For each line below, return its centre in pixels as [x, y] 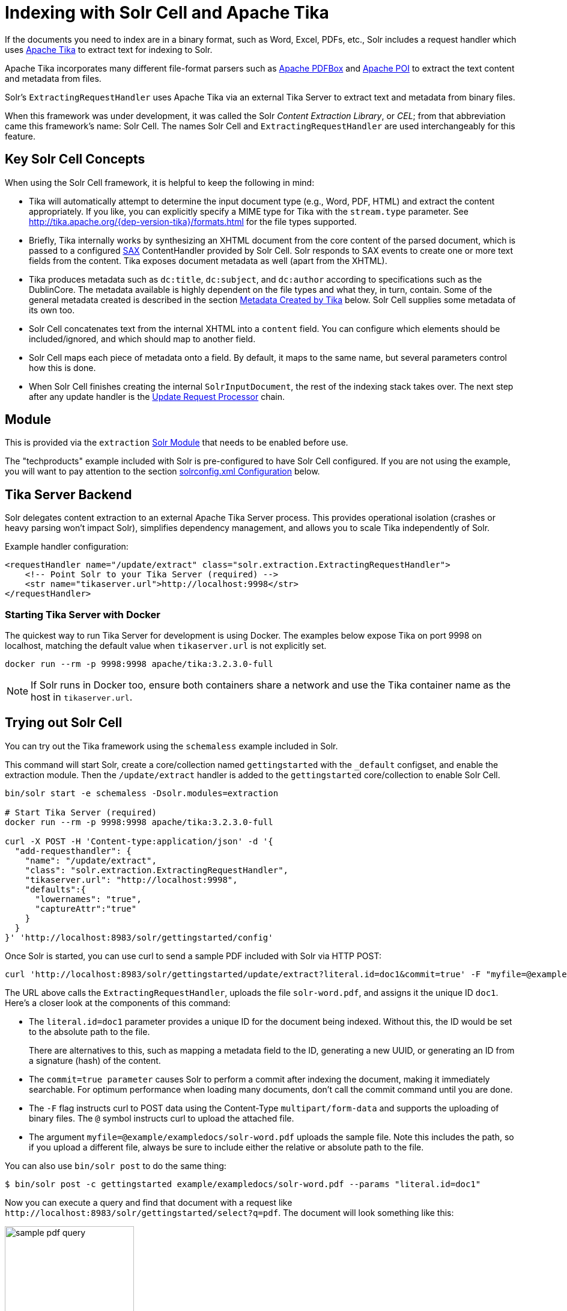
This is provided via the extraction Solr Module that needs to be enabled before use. [177, 443]
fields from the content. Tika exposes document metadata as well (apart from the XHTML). [208, 260]
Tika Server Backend [68, 494]
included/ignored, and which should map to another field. [142, 339]
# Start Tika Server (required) [81, 812]
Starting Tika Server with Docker [83, 614]
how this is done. [62, 367]
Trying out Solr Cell [64, 723]
